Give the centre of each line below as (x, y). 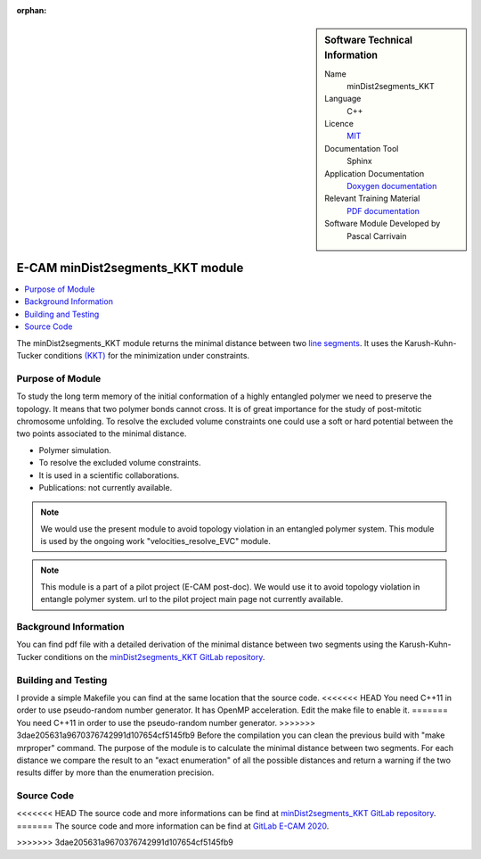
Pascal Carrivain (377, 235)
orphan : (32, 10)
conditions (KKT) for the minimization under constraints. (147, 356)
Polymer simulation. (75, 450)
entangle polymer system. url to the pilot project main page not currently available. (192, 599)
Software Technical (369, 40)
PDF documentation (383, 211)
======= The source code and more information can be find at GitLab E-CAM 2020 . (173, 826)
